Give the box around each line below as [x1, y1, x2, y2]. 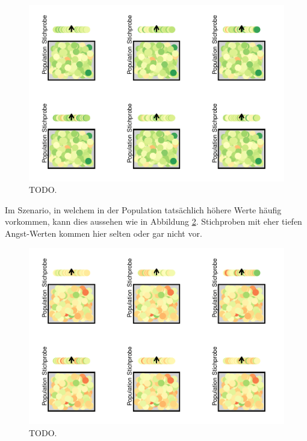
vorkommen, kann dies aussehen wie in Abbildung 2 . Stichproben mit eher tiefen [5, 215, 302, 228]
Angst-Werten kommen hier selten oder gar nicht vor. [5, 227, 202, 239]
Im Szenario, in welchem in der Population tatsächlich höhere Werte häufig [5, 203, 282, 216]
